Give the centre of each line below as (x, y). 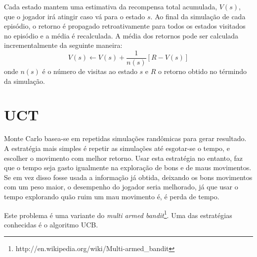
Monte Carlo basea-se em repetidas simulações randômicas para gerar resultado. (125, 138)
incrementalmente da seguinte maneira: (63, 45)
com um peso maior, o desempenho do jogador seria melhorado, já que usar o (121, 187)
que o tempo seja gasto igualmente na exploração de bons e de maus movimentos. (128, 167)
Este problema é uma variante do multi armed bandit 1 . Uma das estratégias (118, 214)
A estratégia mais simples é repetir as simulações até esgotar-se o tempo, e (117, 148)
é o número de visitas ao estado (90, 71)
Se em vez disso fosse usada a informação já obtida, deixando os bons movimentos (128, 177)
